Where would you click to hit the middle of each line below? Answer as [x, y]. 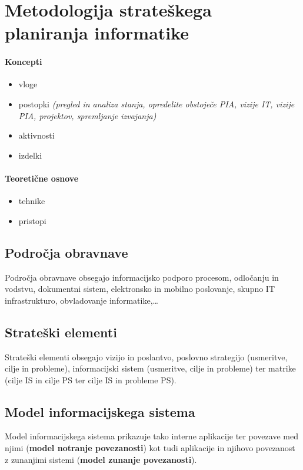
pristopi [32, 220]
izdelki [30, 155]
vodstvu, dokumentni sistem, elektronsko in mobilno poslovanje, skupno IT [140, 289]
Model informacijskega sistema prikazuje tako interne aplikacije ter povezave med [151, 436]
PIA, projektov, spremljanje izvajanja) [87, 115]
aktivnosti [36, 135]
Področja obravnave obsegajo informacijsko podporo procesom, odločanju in [142, 277]
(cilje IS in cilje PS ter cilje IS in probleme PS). [91, 379]
